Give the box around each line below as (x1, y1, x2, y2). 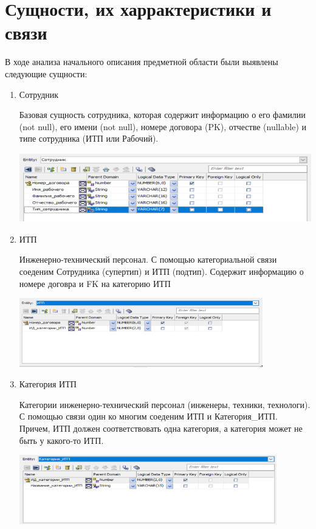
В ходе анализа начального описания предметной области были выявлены (5, 55, 278, 68)
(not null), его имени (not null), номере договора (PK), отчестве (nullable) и (19, 120, 306, 133)
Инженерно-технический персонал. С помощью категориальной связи (19, 253, 277, 266)
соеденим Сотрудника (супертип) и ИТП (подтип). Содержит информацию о (19, 265, 304, 278)
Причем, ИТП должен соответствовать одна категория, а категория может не (19, 421, 303, 434)
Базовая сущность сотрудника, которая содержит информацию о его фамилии (19, 108, 306, 121)
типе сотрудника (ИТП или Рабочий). (19, 132, 159, 145)
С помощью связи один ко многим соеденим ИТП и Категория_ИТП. (19, 410, 278, 423)
